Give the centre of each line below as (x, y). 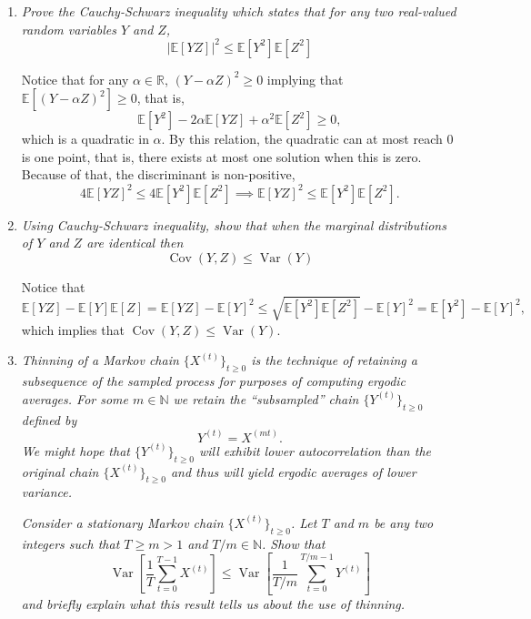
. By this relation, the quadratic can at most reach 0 (307, 139)
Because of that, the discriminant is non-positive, (158, 174)
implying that (305, 79)
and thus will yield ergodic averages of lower (293, 471)
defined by (49, 419)
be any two (404, 522)
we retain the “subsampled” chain (266, 398)
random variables (69, 29)
